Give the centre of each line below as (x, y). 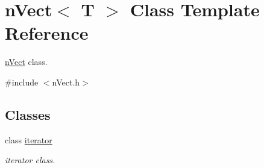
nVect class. (26, 62)
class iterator (29, 139)
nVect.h (66, 82)
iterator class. (30, 160)
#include (22, 82)
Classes (28, 114)
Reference (47, 33)
